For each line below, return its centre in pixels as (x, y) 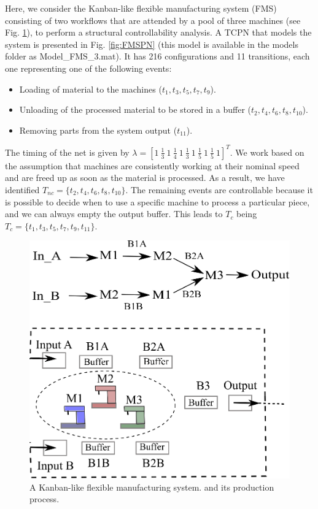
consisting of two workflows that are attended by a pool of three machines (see (153, 20)
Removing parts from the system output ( (98, 130)
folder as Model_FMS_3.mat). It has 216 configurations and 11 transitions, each (157, 56)
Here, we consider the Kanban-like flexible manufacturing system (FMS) (141, 8)
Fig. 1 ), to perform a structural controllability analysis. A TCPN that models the (158, 32)
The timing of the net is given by (67, 152)
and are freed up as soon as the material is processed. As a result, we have (145, 178)
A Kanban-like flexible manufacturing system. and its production (152, 487)
